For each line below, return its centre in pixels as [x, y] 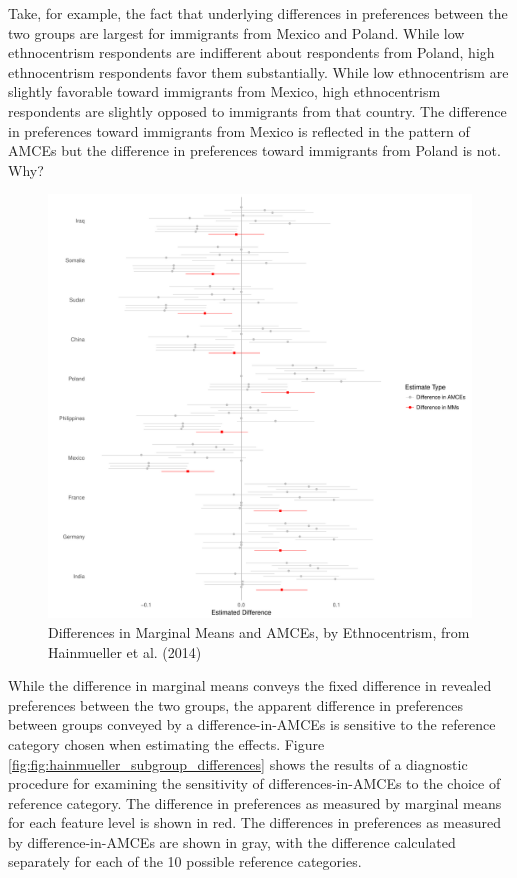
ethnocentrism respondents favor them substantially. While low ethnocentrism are [258, 71]
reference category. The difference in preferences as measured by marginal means [255, 802]
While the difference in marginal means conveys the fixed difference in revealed [250, 685]
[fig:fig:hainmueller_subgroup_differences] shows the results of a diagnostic [238, 763]
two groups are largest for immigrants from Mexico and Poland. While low [236, 32]
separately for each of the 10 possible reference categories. [185, 861]
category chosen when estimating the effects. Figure [166, 743]
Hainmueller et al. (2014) [125, 651]
